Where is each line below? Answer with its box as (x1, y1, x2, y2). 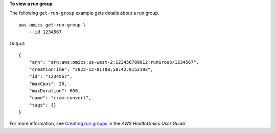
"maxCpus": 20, (29, 81, 67, 87)
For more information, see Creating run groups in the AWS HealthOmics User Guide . (9, 120, 187, 127)
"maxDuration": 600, (29, 88, 81, 94)
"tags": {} (29, 102, 57, 108)
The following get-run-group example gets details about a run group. (9, 10, 159, 16)
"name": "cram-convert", (29, 95, 91, 101)
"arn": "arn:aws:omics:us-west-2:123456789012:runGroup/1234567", (29, 59, 199, 65)
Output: (9, 40, 26, 46)
